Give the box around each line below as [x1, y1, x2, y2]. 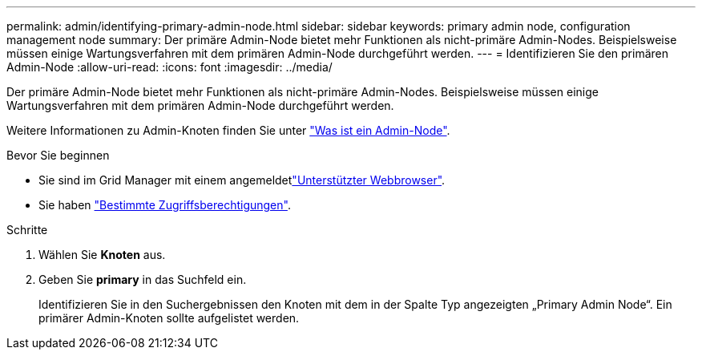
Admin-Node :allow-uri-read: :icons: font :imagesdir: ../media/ [6, 60, 333, 74]
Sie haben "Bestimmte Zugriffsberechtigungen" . [38, 198, 291, 212]
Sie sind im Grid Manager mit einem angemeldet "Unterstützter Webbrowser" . [38, 173, 446, 187]
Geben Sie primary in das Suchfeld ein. [38, 273, 247, 286]
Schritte [6, 223, 48, 237]
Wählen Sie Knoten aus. [38, 248, 166, 261]
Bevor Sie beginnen [6, 148, 110, 162]
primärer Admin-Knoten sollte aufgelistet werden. [38, 311, 300, 325]
